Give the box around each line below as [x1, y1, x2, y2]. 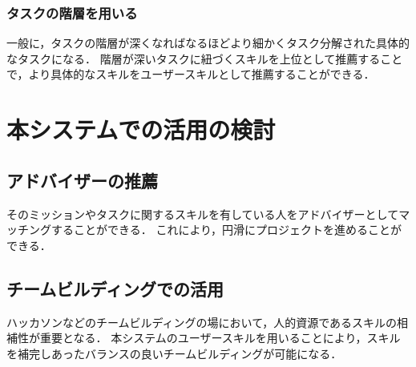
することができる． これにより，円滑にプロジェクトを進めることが [50, 221, 402, 238]
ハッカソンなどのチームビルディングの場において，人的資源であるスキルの [6, 313, 398, 330]
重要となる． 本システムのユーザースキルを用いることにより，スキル [39, 329, 401, 346]
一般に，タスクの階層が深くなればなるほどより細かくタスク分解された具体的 [6, 34, 410, 51]
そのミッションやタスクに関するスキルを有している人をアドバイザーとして [6, 205, 399, 222]
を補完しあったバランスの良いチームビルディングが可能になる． [6, 345, 342, 361]
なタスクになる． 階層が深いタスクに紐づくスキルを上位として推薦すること [6, 50, 403, 67]
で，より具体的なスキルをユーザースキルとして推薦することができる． [6, 66, 375, 83]
